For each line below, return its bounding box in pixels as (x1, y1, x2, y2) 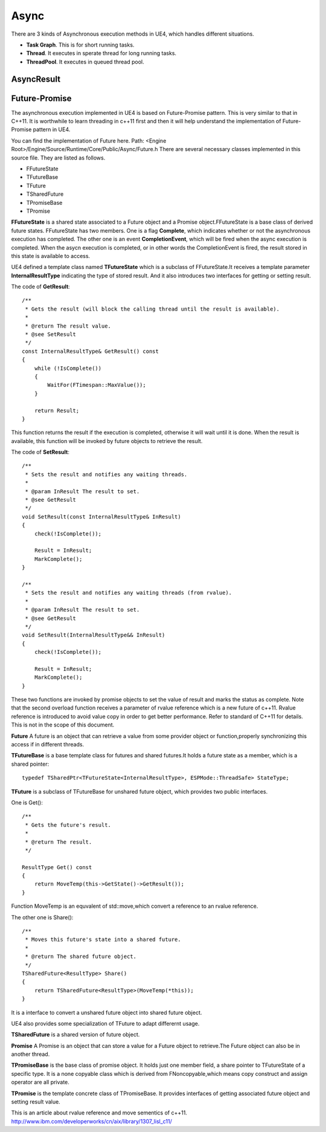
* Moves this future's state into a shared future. (25, 936, 181, 943)
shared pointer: (11, 760, 50, 768)
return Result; (34, 407, 80, 414)
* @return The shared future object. (25, 953, 137, 960)
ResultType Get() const (22, 864, 92, 870)
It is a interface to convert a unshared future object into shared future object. (11, 1009, 202, 1016)
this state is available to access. (11, 252, 91, 259)
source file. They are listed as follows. (11, 154, 106, 161)
